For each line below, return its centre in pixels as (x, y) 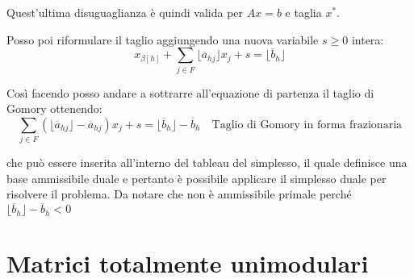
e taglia (303, 12)
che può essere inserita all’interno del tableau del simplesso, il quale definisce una (207, 162)
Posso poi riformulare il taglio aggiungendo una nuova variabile (163, 39)
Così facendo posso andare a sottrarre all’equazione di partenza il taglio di (190, 92)
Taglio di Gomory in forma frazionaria (307, 125)
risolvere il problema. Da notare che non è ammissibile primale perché (179, 194)
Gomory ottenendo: (54, 108)
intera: (368, 39)
